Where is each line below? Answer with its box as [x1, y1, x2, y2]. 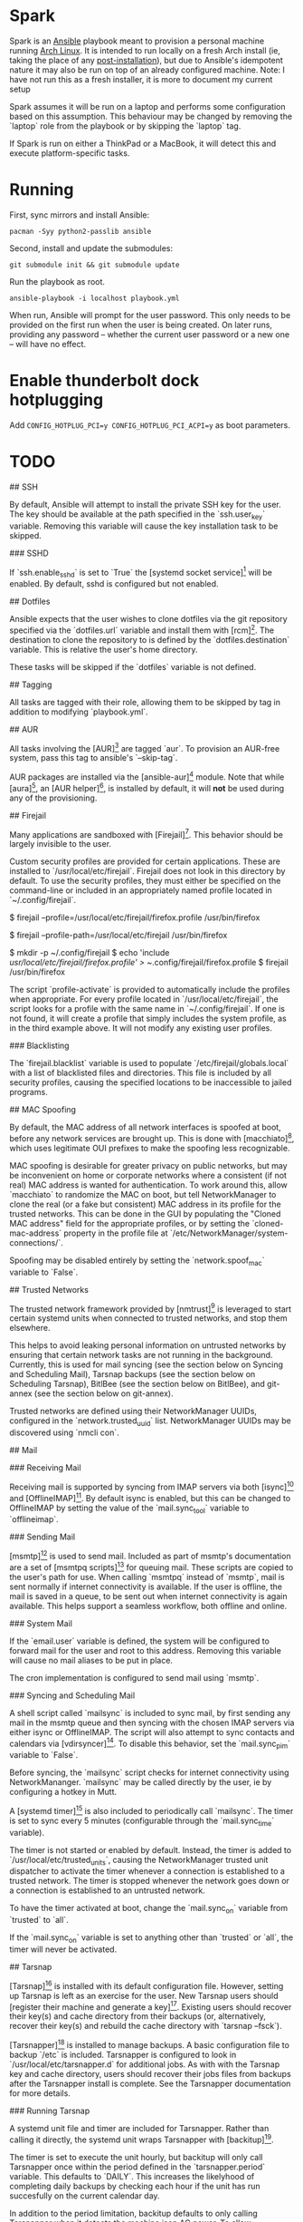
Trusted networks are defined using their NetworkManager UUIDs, [9, 1406, 258, 1417]
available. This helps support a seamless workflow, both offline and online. [9, 1600, 288, 1611]
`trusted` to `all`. [9, 1915, 70, 1926]
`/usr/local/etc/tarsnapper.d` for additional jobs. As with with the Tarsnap [9, 2059, 280, 2070]
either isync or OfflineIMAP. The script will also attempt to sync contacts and [9, 1726, 295, 1737]
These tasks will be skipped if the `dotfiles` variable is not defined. [9, 661, 257, 672]
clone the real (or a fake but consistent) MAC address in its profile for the [9, 1198, 282, 1209]
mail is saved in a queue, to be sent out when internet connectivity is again [9, 1590, 288, 1601]
